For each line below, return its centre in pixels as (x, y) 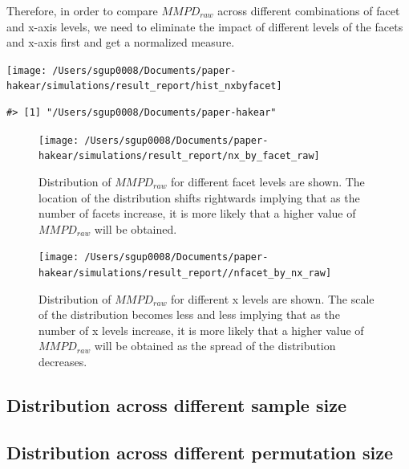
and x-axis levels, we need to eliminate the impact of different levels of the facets (205, 26)
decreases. (63, 362)
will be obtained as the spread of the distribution (215, 346)
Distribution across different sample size (176, 405)
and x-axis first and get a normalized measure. (121, 42)
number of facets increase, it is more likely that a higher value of (197, 213)
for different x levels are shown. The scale (273, 298)
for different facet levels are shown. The (268, 181)
